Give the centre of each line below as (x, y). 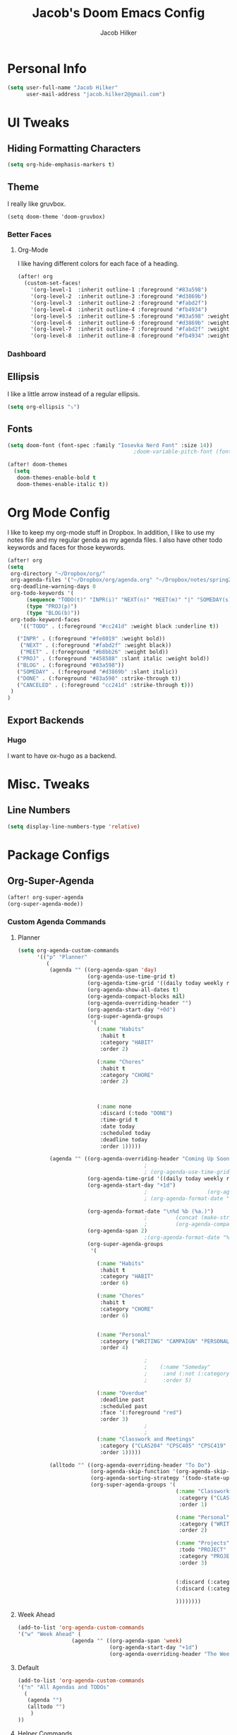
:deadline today (124, 1140)
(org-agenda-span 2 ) (117, 1231)
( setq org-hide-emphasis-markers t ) (61, 165)
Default (28, 1667)
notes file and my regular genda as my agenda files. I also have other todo (115, 540)
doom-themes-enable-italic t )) (63, 484)
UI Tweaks (38, 122)
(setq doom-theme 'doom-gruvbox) (56, 217)
